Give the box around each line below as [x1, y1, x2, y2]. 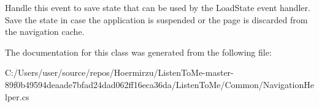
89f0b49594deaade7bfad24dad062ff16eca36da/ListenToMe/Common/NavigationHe [5, 78, 314, 90]
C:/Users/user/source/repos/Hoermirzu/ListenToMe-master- [5, 66, 234, 79]
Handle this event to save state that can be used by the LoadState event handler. [5, 1, 310, 13]
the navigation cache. [5, 25, 85, 38]
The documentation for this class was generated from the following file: [5, 45, 272, 58]
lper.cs [5, 90, 29, 103]
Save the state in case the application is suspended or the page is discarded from [5, 13, 308, 26]
